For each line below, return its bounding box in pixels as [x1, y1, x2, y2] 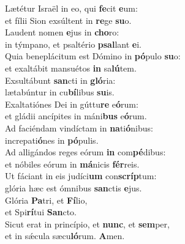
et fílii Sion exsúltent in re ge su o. [5, 13, 132, 26]
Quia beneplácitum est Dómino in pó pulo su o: [5, 50, 181, 62]
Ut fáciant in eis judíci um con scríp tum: [5, 169, 157, 182]
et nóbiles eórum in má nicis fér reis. [5, 157, 140, 170]
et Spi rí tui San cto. [5, 205, 77, 218]
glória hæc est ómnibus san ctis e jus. [5, 181, 142, 194]
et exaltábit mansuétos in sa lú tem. [5, 61, 137, 74]
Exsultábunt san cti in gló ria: [5, 73, 116, 86]
